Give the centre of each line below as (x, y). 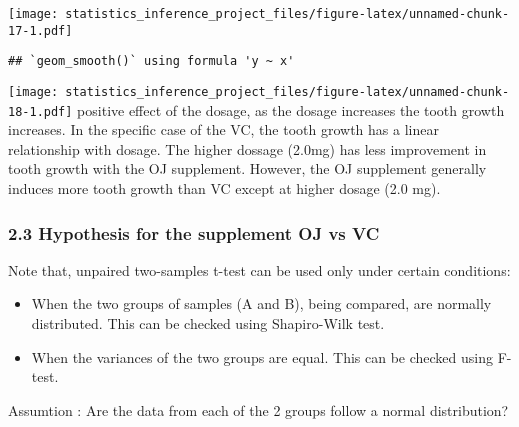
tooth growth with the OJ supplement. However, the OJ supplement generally (247, 168)
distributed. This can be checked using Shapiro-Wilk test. (208, 323)
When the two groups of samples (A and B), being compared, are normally (261, 303)
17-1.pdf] (40, 30)
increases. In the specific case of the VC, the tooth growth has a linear (223, 129)
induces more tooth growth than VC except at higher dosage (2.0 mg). (224, 188)
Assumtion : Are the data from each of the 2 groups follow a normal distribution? (258, 409)
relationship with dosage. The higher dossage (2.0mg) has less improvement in (247, 148)
